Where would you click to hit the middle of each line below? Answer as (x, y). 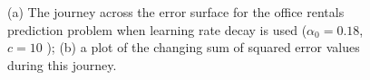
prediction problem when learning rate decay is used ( (157, 29)
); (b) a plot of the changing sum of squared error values (203, 47)
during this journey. (62, 64)
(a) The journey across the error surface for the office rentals (176, 12)
